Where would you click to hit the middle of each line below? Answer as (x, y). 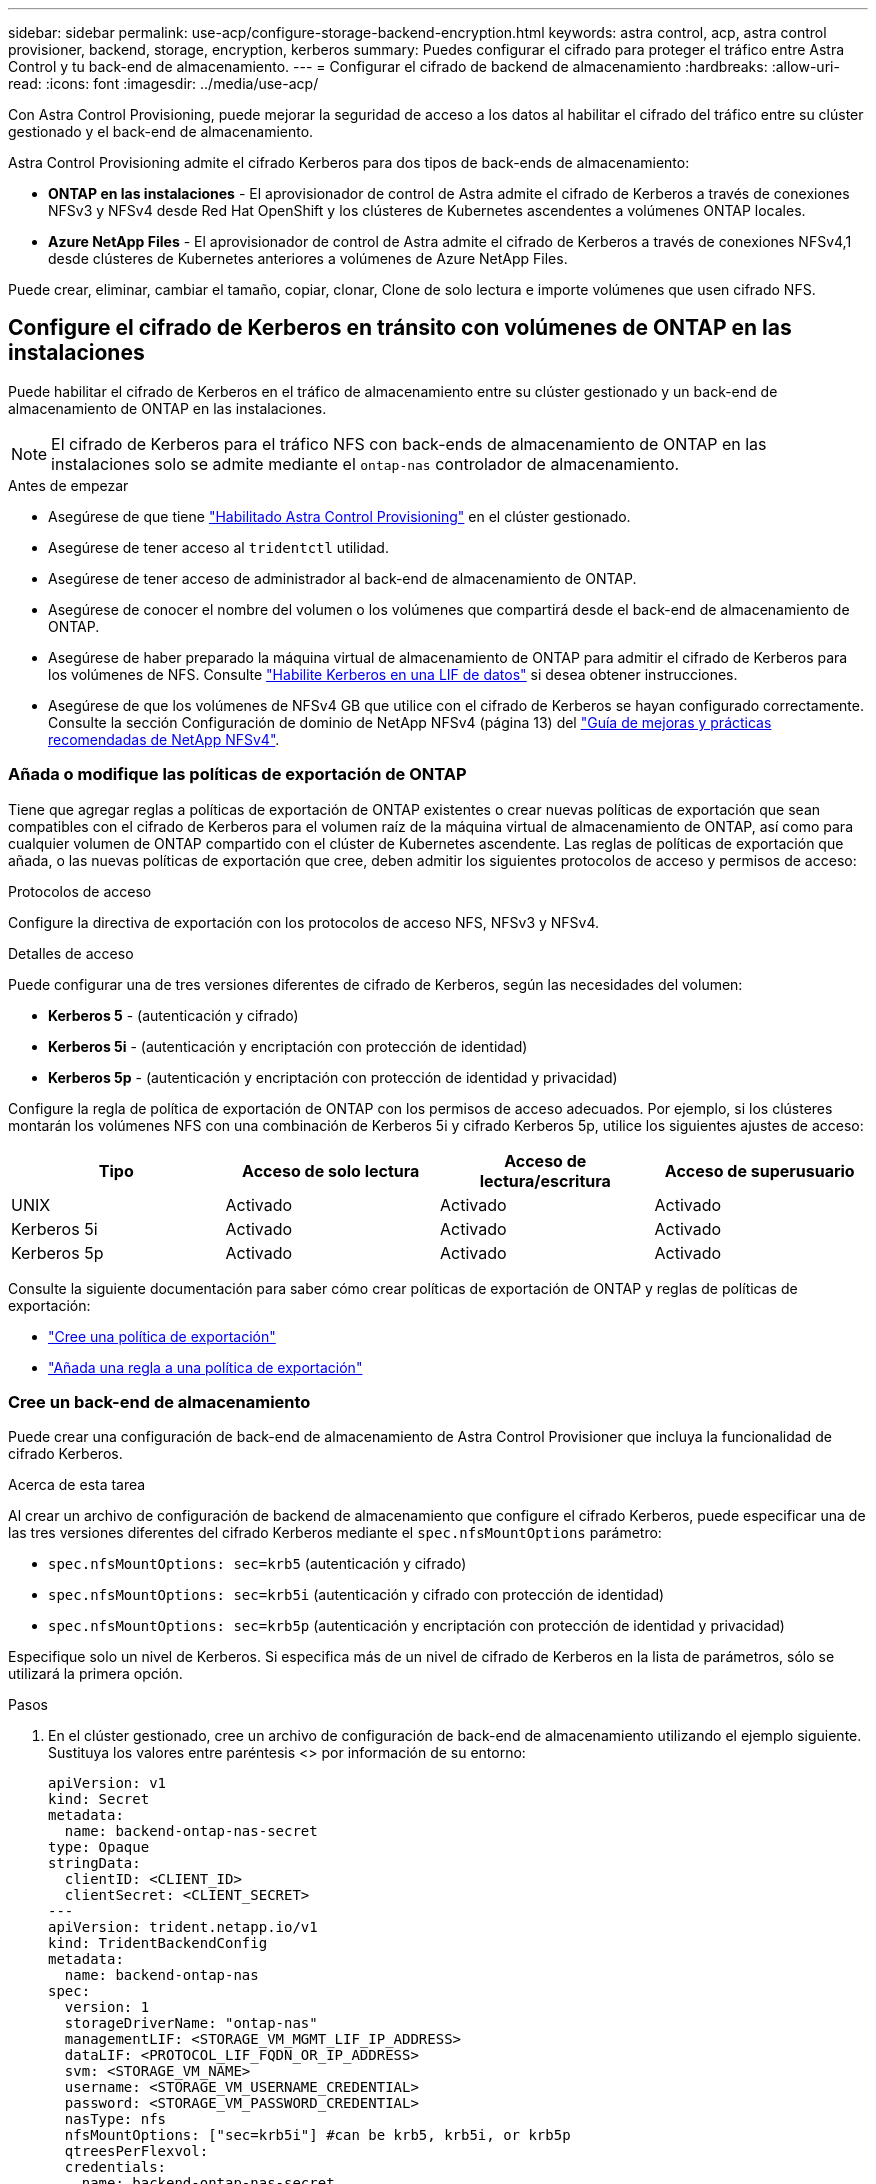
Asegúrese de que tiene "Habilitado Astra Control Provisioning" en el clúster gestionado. (339, 516)
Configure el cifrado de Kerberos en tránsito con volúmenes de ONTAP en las (400, 328)
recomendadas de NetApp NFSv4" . (164, 739)
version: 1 (107, 2007)
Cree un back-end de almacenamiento (159, 1401)
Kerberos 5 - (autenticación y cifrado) (173, 1015)
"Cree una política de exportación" (162, 1336)
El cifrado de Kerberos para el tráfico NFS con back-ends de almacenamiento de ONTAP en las (409, 443)
